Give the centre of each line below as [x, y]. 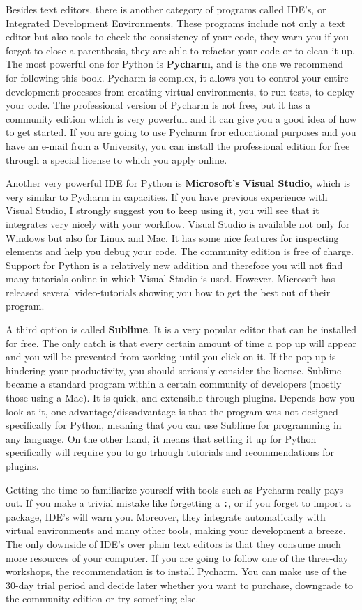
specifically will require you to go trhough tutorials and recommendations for [170, 452]
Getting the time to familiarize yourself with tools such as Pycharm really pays [175, 489]
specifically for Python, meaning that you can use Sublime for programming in [174, 425]
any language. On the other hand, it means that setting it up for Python [161, 438]
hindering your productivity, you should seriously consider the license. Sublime [174, 370]
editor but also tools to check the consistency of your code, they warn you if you [177, 37]
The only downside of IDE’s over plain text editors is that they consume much [173, 544]
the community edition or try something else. [102, 598]
